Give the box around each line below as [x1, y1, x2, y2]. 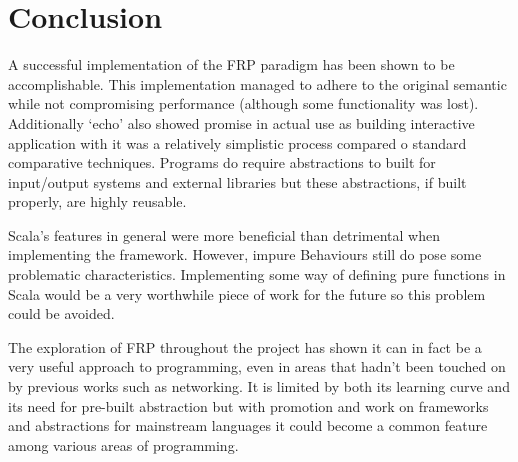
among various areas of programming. [8, 434, 239, 455]
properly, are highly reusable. [8, 191, 187, 212]
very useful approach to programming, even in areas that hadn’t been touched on [8, 356, 506, 377]
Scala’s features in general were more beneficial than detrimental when [8, 224, 440, 245]
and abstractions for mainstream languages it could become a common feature [8, 415, 488, 436]
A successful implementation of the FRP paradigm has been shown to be [8, 54, 455, 75]
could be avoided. [8, 303, 115, 324]
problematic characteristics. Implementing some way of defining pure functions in [8, 264, 506, 285]
